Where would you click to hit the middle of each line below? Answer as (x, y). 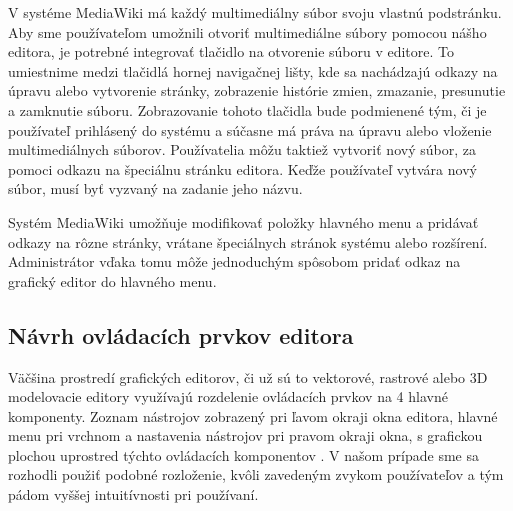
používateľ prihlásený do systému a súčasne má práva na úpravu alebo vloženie (250, 129)
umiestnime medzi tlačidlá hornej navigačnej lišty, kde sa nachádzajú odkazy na (253, 70)
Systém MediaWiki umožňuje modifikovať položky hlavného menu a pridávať (243, 221)
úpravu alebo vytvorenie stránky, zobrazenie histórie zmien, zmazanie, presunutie (257, 90)
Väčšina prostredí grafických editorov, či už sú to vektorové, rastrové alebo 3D (248, 376)
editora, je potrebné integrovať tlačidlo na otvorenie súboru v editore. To (231, 51)
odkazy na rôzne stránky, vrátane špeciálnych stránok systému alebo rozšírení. (248, 241)
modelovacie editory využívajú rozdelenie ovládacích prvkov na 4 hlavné (228, 396)
